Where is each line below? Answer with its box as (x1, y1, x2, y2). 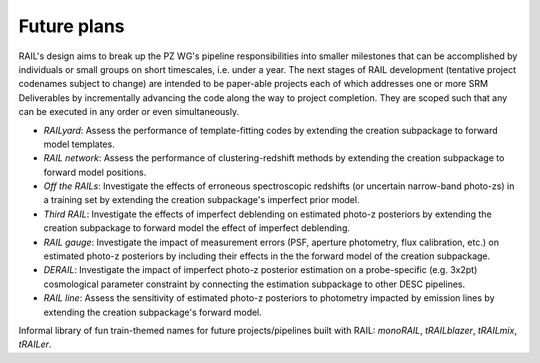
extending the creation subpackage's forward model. (43, 306, 262, 318)
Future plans (18, 15, 125, 37)
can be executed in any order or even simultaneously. (18, 106, 240, 118)
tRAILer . (18, 338, 52, 350)
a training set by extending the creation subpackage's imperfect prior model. (43, 194, 360, 206)
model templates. (43, 138, 115, 150)
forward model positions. (43, 166, 147, 178)
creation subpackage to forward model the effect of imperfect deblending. (43, 222, 350, 234)
